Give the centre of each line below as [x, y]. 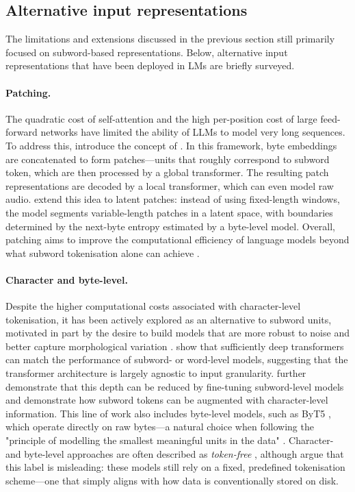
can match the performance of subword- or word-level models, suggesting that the [177, 359]
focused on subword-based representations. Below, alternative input [147, 52]
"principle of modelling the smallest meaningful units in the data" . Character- [170, 440]
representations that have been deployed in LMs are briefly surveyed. [150, 65]
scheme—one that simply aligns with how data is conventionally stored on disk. [172, 480]
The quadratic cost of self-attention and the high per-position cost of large [161, 118]
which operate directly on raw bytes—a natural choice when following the [160, 427]
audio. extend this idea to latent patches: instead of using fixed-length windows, [173, 199]
